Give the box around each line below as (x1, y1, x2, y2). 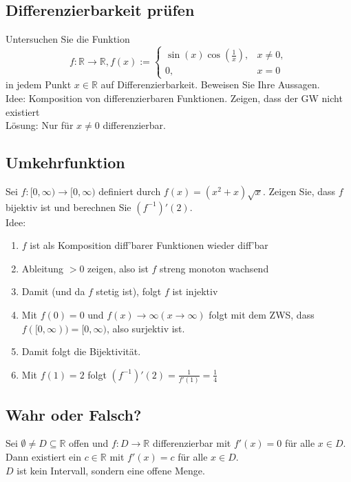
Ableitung (21, 261, 64, 275)
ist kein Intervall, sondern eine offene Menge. (17, 463, 205, 477)
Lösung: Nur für (6, 118, 74, 132)
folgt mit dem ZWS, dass (209, 308, 315, 322)
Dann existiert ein (6, 450, 81, 464)
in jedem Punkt (6, 77, 72, 92)
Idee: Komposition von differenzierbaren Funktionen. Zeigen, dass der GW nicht (6, 90, 343, 105)
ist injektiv (172, 284, 218, 299)
